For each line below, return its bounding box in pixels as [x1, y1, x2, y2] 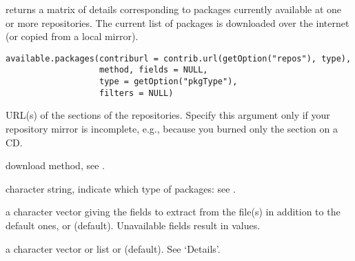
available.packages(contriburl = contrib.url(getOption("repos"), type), [6, 53, 352, 64]
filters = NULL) [99, 88, 174, 98]
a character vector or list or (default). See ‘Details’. [6, 241, 221, 255]
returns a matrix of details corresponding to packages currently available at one [6, 2, 342, 16]
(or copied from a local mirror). [6, 29, 139, 43]
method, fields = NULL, [99, 65, 208, 75]
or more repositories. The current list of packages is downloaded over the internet [6, 15, 349, 30]
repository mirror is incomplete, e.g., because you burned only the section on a [6, 122, 338, 135]
